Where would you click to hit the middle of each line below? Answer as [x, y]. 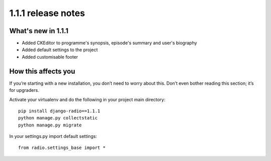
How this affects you [42, 71]
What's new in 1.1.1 [39, 31]
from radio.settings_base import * [62, 148]
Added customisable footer [50, 57]
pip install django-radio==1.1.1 [59, 111]
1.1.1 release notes [47, 13]
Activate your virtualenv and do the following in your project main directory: [87, 99]
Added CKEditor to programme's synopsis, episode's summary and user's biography [109, 43]
